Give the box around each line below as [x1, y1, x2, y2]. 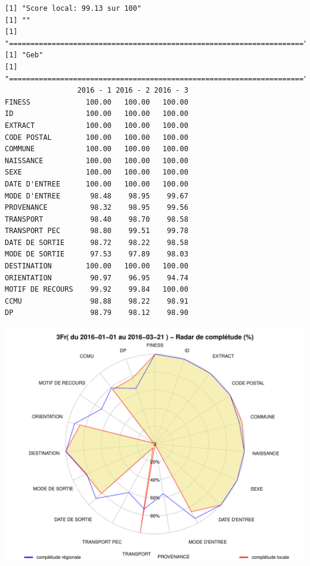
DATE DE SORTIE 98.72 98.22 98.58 [5, 238, 188, 247]
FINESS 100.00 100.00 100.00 [5, 97, 188, 106]
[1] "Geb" [5, 51, 44, 60]
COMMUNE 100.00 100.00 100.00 [5, 145, 188, 154]
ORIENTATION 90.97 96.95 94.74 [5, 273, 188, 282]
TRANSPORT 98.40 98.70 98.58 [5, 215, 188, 224]
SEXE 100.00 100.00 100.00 [5, 168, 188, 177]
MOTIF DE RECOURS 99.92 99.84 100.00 [5, 285, 188, 294]
